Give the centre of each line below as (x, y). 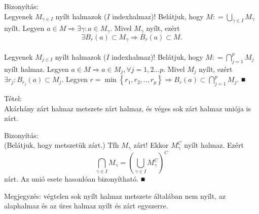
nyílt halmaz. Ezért (214, 145)
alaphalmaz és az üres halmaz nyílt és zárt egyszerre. (86, 206)
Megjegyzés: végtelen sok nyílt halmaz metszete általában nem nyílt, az (115, 196)
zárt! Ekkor (151, 145)
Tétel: (13, 98)
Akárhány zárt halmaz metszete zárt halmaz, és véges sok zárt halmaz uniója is (127, 108)
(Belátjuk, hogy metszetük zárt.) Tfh (62, 145)
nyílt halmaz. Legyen (36, 69)
